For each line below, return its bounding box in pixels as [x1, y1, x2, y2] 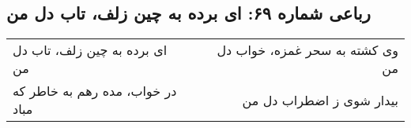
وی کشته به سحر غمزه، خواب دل [217, 41, 398, 60]
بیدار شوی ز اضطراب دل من [242, 90, 398, 109]
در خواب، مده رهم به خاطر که [13, 82, 177, 101]
